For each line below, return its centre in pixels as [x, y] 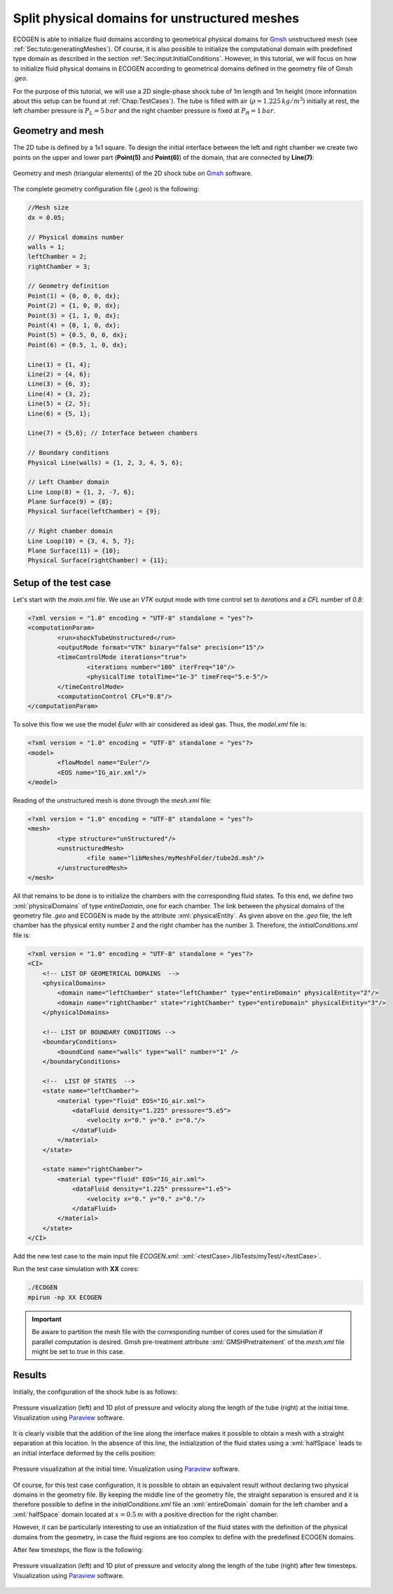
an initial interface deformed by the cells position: [84, 1453]
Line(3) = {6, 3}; [59, 384]
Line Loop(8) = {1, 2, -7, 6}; [82, 492]
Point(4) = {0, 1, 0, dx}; [74, 325]
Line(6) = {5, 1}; [59, 414]
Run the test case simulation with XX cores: [76, 1269]
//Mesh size [48, 208]
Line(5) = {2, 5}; [59, 404]
